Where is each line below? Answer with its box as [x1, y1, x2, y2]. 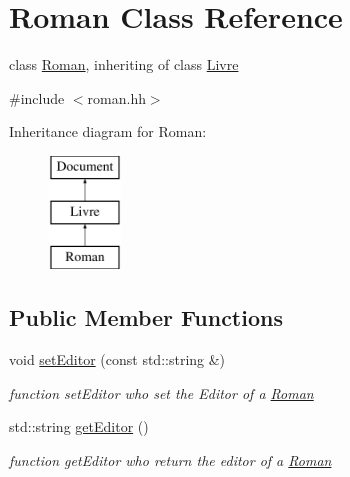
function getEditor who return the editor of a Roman [9, 449, 332, 470]
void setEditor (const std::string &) [9, 349, 226, 370]
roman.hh [87, 87, 146, 108]
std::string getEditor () [9, 416, 149, 437]
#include [9, 87, 65, 108]
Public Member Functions [9, 302, 283, 333]
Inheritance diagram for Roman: [9, 121, 207, 142]
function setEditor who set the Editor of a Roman [9, 382, 314, 403]
